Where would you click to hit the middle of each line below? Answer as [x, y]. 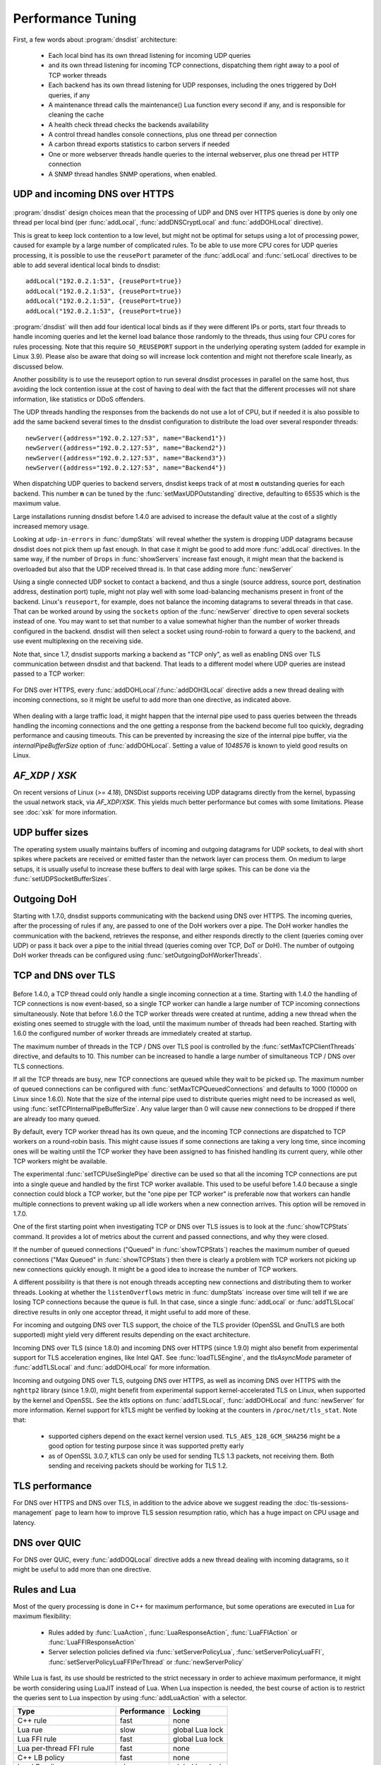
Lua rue [30, 1730]
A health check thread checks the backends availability [129, 124]
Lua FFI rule [37, 1739]
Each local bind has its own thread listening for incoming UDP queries [150, 55]
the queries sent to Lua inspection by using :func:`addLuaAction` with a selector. [130, 1698]
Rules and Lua [45, 1590]
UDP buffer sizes [51, 832]
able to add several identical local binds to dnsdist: [87, 265]
